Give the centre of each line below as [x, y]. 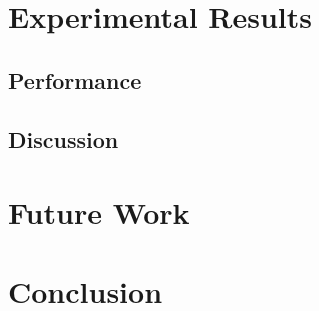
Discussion [63, 138]
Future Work [99, 212]
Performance [75, 79]
